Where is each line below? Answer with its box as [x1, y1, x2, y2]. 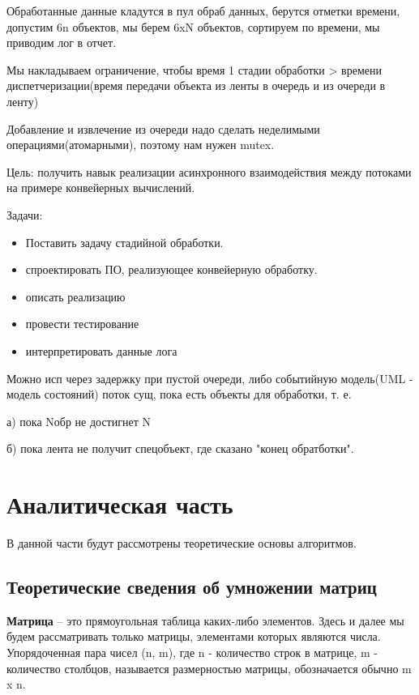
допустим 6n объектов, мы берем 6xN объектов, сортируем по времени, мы [6, 18, 380, 35]
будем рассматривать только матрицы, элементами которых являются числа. [6, 628, 381, 645]
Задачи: [6, 206, 43, 223]
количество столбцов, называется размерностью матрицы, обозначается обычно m [6, 659, 412, 676]
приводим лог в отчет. [6, 34, 117, 51]
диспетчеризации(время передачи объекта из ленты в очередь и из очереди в [6, 77, 386, 94]
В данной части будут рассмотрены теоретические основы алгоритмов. [6, 535, 357, 551]
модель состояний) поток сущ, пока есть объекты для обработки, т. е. [6, 386, 352, 403]
